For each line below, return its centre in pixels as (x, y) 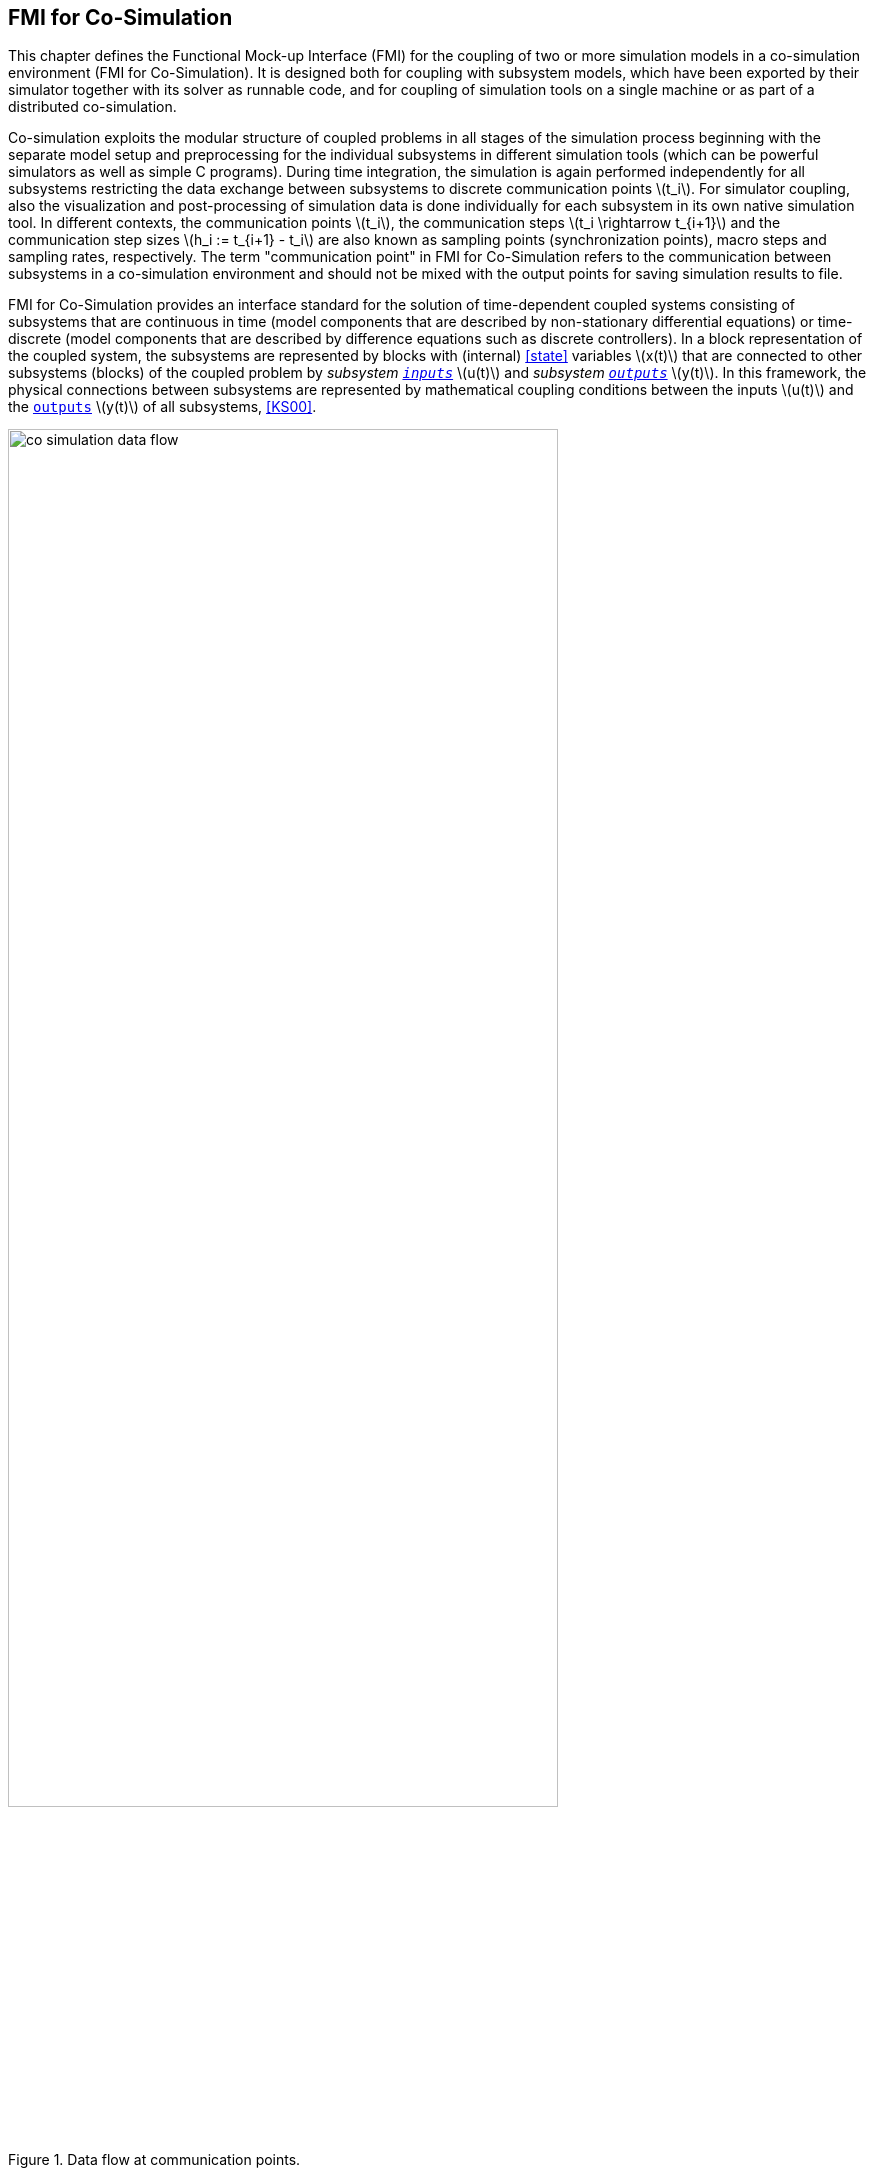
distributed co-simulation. (92, 107)
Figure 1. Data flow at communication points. (154, 2160)
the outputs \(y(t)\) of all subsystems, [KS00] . (162, 407)
